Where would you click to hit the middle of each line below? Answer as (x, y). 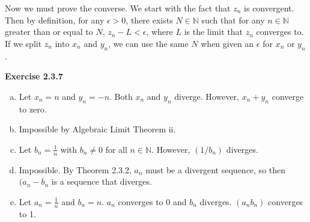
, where (160, 32)
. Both (121, 96)
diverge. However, (207, 96)
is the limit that (213, 32)
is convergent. (269, 8)
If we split (23, 43)
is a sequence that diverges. (102, 181)
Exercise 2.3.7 (34, 76)
